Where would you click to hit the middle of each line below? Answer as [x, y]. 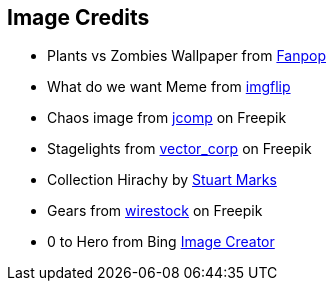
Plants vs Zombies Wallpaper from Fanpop [187, 56]
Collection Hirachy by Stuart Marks [162, 180]
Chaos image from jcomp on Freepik [167, 118]
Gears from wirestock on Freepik [155, 211]
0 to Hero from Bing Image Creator [161, 242]
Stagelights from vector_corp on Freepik [179, 149]
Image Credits [78, 17]
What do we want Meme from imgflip [169, 87]
